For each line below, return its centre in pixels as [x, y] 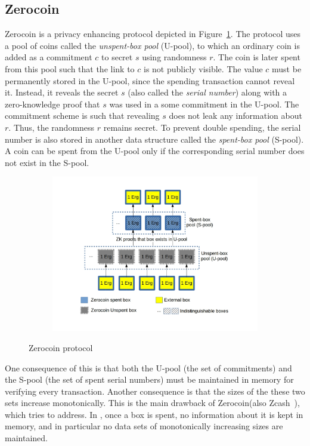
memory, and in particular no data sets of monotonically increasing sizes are [144, 426]
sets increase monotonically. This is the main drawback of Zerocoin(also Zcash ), [152, 403]
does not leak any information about [235, 116]
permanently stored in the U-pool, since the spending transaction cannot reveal [150, 80]
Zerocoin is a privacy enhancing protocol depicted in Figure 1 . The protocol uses [153, 34]
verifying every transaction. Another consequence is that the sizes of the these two [155, 391]
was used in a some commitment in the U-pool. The [204, 104]
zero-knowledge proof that [52, 104]
